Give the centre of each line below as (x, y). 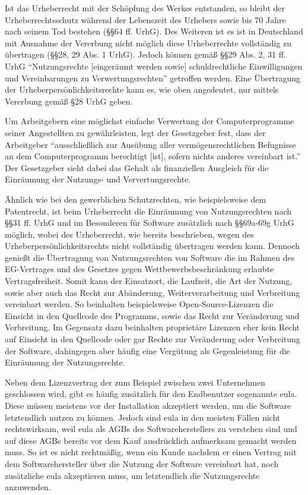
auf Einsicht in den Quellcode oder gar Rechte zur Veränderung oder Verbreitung (153, 339)
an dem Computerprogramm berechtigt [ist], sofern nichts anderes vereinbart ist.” (153, 156)
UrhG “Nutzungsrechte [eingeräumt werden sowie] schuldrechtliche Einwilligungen (154, 66)
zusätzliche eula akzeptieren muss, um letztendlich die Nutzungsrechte (132, 475)
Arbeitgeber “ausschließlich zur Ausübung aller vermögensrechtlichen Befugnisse (150, 144)
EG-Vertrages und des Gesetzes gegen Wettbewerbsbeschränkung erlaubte (139, 269)
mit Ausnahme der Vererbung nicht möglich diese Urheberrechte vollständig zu (148, 42)
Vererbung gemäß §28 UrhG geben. (69, 101)
